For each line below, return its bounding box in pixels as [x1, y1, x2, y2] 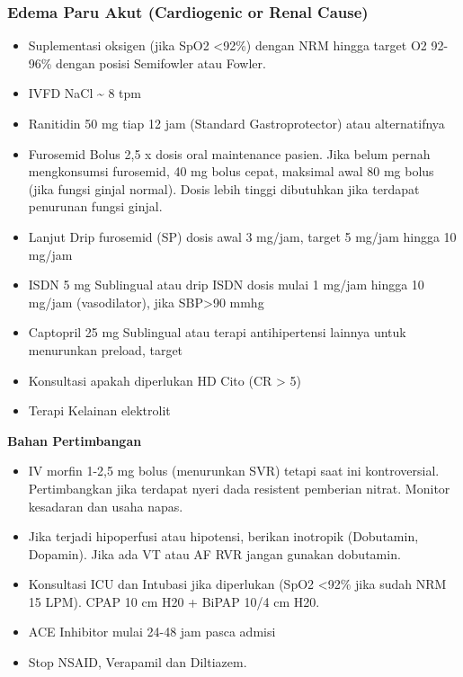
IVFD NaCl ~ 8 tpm [28, 84, 142, 102]
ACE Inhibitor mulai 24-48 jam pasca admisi [28, 622, 276, 641]
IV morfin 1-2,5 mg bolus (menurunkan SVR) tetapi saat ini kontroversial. [28, 461, 440, 480]
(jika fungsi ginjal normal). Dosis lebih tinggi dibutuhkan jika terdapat [28, 179, 420, 198]
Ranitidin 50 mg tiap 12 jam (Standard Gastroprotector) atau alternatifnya [28, 114, 445, 132]
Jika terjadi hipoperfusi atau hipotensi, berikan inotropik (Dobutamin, [28, 527, 419, 546]
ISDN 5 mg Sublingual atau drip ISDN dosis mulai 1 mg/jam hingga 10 [28, 275, 424, 294]
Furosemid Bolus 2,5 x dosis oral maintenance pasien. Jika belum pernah [28, 144, 431, 163]
